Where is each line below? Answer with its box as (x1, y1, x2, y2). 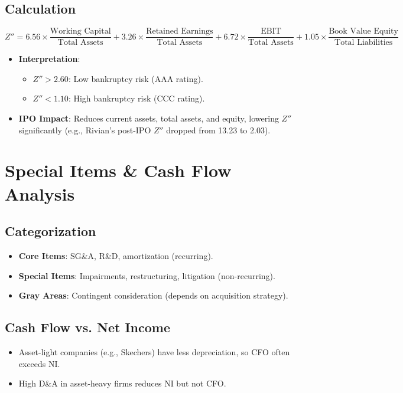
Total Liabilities (334, 38, 393, 47)
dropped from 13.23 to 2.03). (166, 123, 271, 136)
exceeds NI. (18, 357, 60, 369)
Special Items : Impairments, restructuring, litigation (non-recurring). (18, 269, 275, 281)
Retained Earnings (146, 27, 213, 36)
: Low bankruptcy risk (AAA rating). (68, 72, 203, 84)
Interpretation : (18, 53, 80, 65)
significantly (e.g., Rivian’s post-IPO (18, 123, 151, 136)
